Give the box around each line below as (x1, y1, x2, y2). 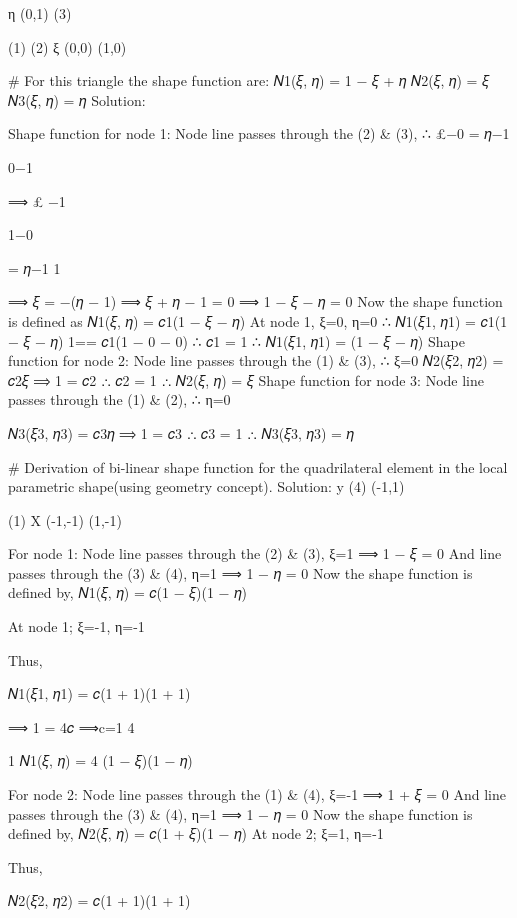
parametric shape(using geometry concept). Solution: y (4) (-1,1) (8, 476, 405, 497)
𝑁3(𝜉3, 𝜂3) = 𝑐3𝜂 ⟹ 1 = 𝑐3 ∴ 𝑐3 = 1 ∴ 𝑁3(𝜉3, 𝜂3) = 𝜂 (8, 422, 355, 443)
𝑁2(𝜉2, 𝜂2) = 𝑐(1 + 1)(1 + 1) (8, 890, 191, 911)
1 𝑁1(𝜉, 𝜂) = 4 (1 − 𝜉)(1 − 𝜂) (8, 750, 193, 771)
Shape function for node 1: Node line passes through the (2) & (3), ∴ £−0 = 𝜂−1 (8, 123, 510, 144)
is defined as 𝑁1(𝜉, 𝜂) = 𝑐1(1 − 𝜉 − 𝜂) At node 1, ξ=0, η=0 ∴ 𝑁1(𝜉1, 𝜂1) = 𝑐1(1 (8, 310, 508, 331)
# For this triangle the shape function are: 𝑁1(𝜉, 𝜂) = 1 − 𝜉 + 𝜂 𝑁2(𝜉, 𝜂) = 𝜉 (8, 70, 489, 91)
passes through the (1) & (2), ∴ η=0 (8, 389, 231, 410)
